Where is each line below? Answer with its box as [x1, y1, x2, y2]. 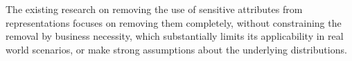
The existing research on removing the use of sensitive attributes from [6, 2, 303, 16]
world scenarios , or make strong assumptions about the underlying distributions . [6, 42, 347, 56]
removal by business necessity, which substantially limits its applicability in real [6, 29, 344, 43]
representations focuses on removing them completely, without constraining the [6, 15, 342, 29]
